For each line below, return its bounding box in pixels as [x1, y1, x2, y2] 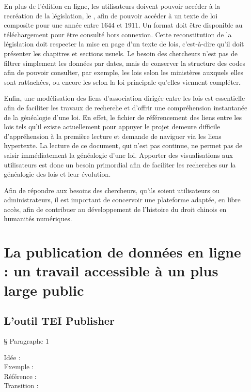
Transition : [4, 380, 39, 391]
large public [4, 280, 84, 300]
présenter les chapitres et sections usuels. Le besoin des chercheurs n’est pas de [4, 48, 238, 58]
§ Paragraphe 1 [4, 336, 49, 346]
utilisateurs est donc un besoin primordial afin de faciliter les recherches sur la [4, 159, 236, 169]
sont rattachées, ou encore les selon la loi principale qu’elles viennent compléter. [4, 76, 241, 87]
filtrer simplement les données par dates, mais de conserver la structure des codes [4, 58, 245, 68]
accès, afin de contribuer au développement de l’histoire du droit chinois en [4, 204, 227, 214]
